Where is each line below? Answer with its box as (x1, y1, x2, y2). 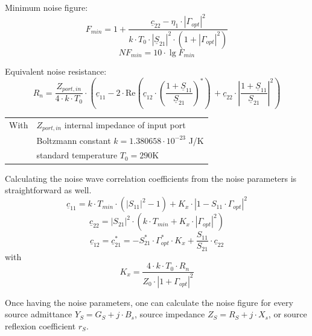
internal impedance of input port (64, 118, 186, 131)
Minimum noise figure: (5, 1, 88, 13)
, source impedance (134, 308, 205, 320)
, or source (268, 308, 307, 320)
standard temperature (36, 149, 118, 161)
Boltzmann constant (36, 134, 111, 146)
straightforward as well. (5, 184, 92, 196)
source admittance (5, 308, 72, 320)
